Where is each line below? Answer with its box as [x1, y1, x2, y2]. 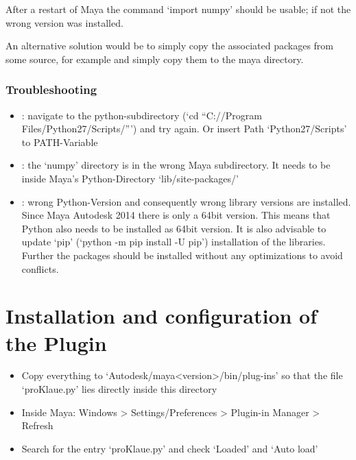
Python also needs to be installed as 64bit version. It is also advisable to [21, 221, 327, 235]
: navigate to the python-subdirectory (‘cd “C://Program [21, 108, 262, 122]
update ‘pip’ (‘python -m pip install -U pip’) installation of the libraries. [21, 234, 326, 249]
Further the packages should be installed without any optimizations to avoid [21, 247, 343, 262]
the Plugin [5, 328, 107, 356]
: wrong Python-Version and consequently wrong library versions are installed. [21, 194, 351, 208]
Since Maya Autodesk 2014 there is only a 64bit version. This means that [21, 208, 331, 222]
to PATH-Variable [21, 134, 98, 149]
